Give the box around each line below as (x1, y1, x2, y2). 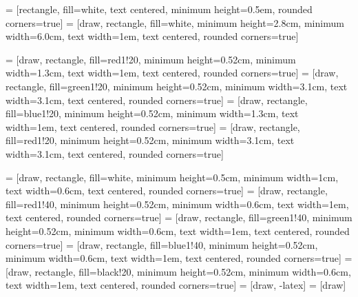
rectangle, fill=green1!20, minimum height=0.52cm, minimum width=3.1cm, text (6, 79, 348, 93)
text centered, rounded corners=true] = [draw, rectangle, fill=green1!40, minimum (6, 210, 352, 225)
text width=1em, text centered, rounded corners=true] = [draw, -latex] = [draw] (6, 278, 346, 292)
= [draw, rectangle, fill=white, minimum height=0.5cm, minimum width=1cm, (6, 170, 339, 184)
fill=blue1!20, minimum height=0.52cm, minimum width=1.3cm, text (6, 106, 299, 121)
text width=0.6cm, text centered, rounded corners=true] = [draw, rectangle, (6, 183, 328, 198)
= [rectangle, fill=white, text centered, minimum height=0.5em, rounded (6, 2, 313, 16)
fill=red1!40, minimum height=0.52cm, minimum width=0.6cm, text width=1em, (6, 196, 349, 211)
